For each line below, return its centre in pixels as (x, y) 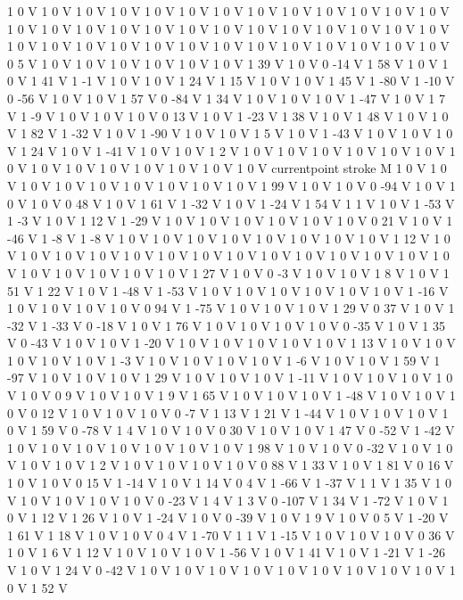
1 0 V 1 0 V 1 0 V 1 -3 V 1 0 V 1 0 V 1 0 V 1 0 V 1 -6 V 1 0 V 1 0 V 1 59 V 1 (224, 360)
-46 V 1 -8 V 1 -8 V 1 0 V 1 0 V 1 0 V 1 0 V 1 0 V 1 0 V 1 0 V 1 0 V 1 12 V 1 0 (229, 238)
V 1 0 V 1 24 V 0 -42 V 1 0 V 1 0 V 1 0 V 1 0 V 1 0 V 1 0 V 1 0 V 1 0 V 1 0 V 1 (231, 570)
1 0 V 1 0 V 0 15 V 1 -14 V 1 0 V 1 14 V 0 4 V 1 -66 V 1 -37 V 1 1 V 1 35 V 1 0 (229, 483)
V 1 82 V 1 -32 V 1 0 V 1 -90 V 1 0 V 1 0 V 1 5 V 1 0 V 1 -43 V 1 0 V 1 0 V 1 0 (230, 133)
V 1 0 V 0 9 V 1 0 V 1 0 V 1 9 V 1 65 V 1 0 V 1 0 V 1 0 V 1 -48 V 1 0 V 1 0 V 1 (231, 395)
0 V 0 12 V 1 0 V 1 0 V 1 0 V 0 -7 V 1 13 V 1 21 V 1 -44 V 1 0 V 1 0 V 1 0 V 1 (228, 412)
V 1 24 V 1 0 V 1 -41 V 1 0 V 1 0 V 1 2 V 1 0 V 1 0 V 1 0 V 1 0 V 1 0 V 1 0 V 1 (231, 150)
